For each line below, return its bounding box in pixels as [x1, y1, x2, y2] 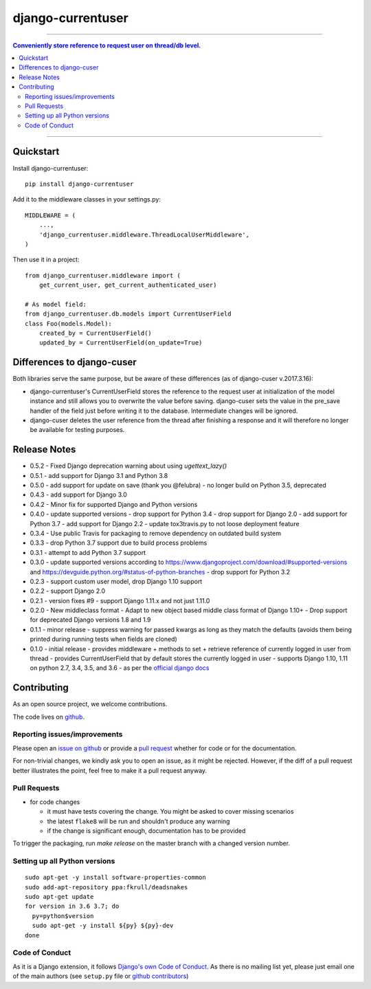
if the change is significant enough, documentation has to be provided [47, 826, 246, 835]
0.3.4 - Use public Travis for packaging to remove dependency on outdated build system [30, 529, 282, 537]
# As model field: [25, 300, 87, 308]
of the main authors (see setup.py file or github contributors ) [12, 972, 189, 980]
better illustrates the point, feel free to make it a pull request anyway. [12, 766, 207, 774]
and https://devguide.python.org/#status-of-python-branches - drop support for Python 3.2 [30, 567, 291, 576]
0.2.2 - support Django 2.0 [30, 587, 106, 595]
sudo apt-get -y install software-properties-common [25, 873, 206, 882]
